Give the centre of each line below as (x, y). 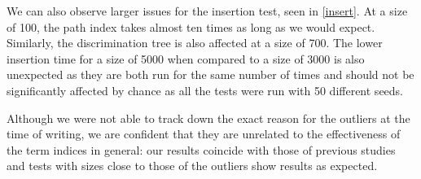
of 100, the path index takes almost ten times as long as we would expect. (191, 26)
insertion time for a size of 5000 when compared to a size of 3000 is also (186, 58)
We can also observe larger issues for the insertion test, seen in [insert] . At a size (207, 11)
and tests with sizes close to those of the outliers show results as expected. (192, 166)
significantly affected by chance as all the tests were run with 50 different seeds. (205, 90)
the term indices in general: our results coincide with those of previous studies (201, 149)
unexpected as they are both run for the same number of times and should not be (210, 74)
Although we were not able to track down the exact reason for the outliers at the (208, 118)
